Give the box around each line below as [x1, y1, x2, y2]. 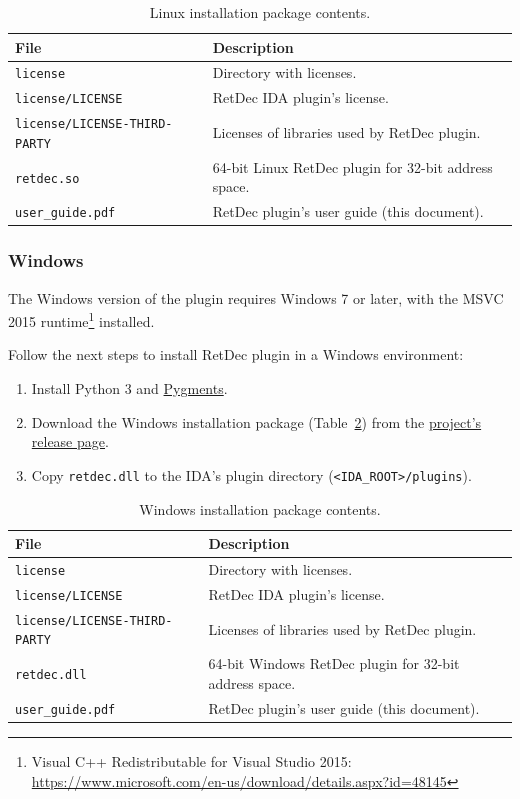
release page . [31, 431, 109, 452]
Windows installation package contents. [139, 498, 381, 519]
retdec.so [15, 171, 80, 186]
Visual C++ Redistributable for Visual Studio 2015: [31, 750, 352, 771]
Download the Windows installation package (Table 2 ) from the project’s [31, 411, 482, 432]
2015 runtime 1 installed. [8, 308, 155, 331]
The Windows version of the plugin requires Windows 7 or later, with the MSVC [8, 287, 504, 308]
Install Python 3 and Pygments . [31, 378, 228, 399]
